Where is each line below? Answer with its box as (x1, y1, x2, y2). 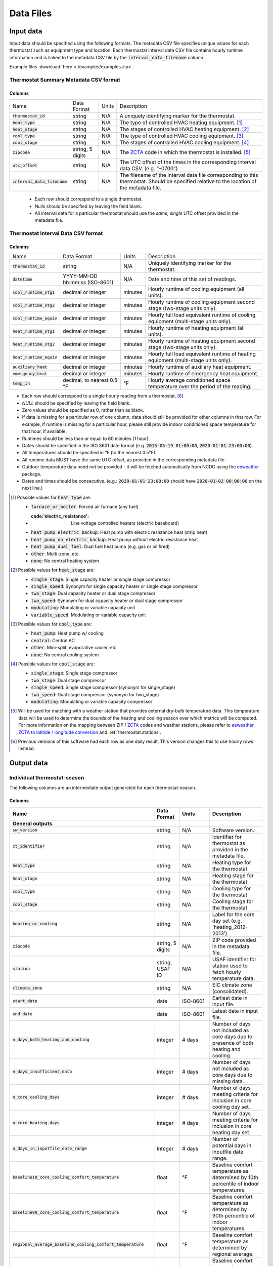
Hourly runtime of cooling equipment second (148, 299, 255, 306)
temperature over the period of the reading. (148, 383, 252, 390)
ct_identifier (12, 844, 45, 849)
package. (22, 471, 41, 477)
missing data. (212, 1078, 245, 1085)
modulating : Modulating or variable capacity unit (31, 605, 135, 611)
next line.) (22, 485, 43, 491)
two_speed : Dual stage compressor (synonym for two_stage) (31, 691, 159, 697)
